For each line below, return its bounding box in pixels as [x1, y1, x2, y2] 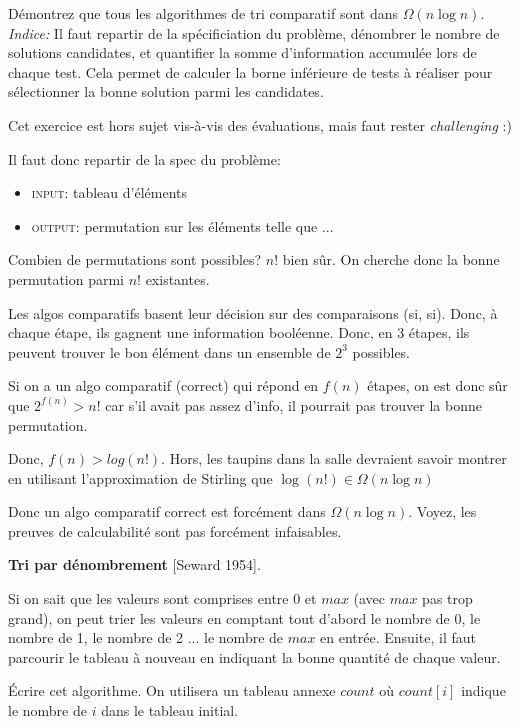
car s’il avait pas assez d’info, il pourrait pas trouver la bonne [105, 394, 482, 415]
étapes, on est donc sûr [367, 375, 508, 396]
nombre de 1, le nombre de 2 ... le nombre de [8, 627, 284, 648]
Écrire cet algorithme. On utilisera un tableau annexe [8, 680, 336, 701]
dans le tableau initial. [101, 700, 239, 721]
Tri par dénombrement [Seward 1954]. [8, 554, 261, 575]
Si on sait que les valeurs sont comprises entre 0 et [8, 588, 317, 609]
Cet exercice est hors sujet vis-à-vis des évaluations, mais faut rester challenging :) [8, 114, 512, 135]
